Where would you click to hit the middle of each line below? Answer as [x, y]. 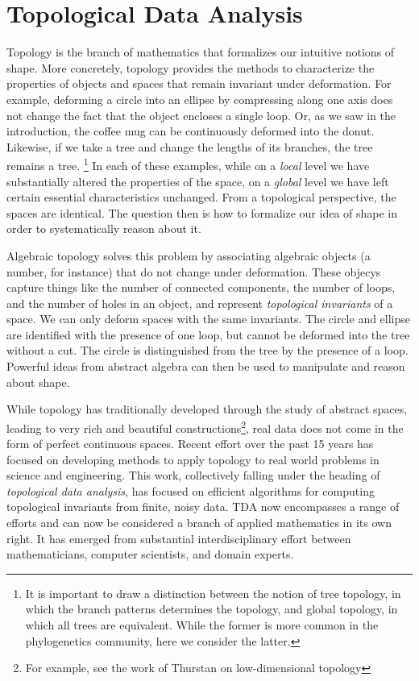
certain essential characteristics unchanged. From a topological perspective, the [201, 197]
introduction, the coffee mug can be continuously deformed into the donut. [191, 131]
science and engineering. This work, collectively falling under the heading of [193, 475]
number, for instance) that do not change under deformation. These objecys [194, 271]
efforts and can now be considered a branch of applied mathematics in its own [199, 523]
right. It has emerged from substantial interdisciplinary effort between [179, 538]
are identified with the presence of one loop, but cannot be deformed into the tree [208, 334]
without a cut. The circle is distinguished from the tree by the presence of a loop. [207, 350]
